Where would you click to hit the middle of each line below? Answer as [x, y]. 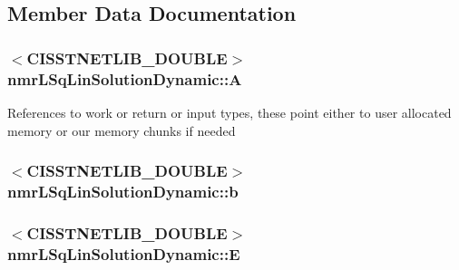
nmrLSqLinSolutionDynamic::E [124, 253]
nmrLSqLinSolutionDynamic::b [123, 191]
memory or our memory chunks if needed [122, 130]
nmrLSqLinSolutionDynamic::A [125, 78]
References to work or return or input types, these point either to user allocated [229, 112]
